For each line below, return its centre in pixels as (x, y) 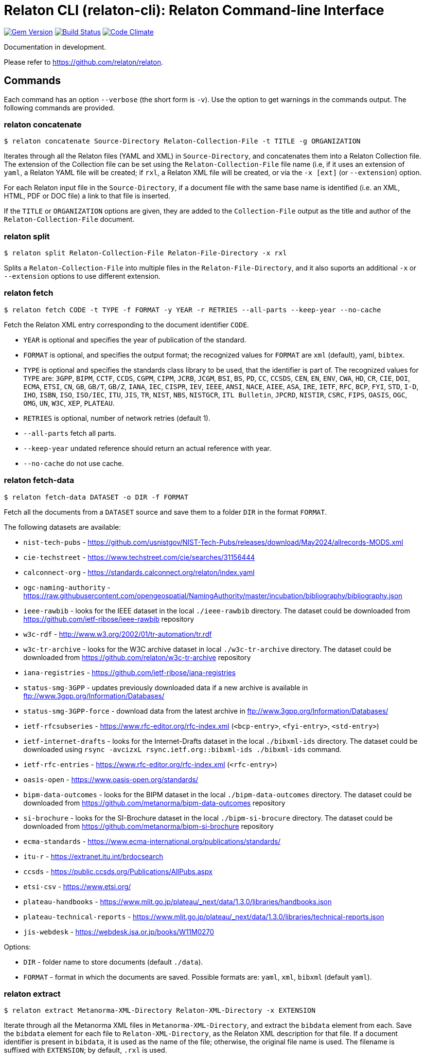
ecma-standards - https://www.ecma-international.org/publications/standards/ (152, 841)
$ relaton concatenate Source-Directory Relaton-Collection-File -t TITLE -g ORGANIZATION (182, 141)
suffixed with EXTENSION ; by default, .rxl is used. (86, 1050)
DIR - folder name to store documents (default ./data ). (113, 962)
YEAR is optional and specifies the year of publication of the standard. (135, 340)
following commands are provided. (60, 108)
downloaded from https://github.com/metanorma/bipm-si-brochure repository (149, 826)
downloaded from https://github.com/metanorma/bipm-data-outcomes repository (154, 803)
